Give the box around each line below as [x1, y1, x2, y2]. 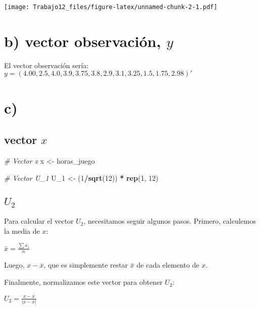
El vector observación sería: [4, 60, 89, 70]
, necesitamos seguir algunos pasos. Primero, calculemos [83, 216, 256, 226]
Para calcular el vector [4, 216, 74, 226]
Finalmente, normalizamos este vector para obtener [4, 277, 163, 287]
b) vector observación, [4, 30, 161, 51]
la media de [4, 225, 40, 236]
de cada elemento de [136, 260, 199, 270]
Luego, [4, 260, 25, 270]
